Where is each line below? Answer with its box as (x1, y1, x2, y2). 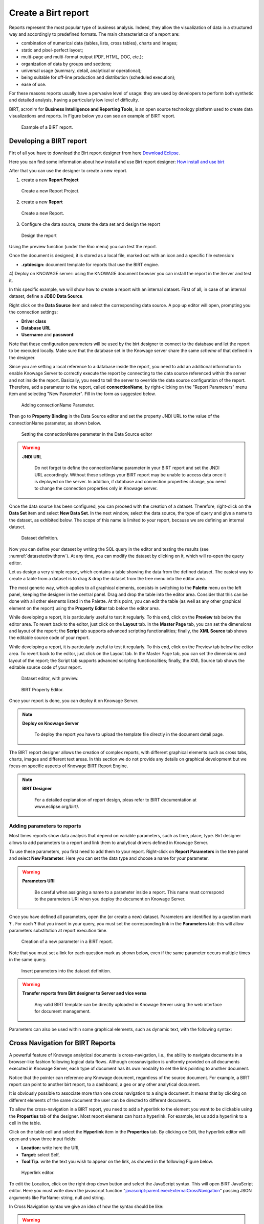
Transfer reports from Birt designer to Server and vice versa (22, 990, 147, 996)
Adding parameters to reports (9, 823, 82, 829)
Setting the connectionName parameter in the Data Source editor (21, 431, 153, 437)
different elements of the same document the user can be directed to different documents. (9, 1097, 192, 1103)
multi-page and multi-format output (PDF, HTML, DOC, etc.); (21, 54, 143, 60)
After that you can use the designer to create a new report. (9, 168, 128, 174)
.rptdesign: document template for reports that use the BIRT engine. (21, 261, 159, 267)
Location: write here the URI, (21, 1145, 80, 1151)
